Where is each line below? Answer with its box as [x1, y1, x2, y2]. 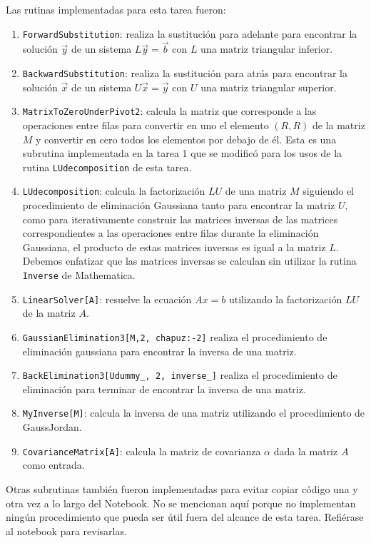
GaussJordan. [22, 420, 82, 435]
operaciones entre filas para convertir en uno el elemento [22, 117, 269, 132]
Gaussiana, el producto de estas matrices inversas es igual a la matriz [22, 239, 326, 254]
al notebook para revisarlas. [6, 523, 127, 538]
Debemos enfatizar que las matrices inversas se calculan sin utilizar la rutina [22, 253, 357, 268]
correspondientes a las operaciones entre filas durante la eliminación [22, 225, 319, 240]
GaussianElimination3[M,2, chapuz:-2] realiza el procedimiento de [22, 329, 327, 344]
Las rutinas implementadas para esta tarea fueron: [6, 2, 226, 16]
